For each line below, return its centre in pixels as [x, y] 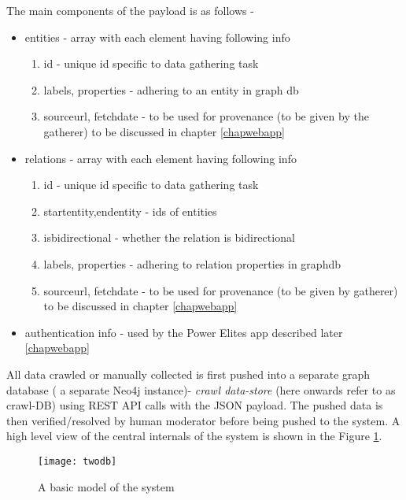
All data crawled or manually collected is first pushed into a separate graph [188, 374]
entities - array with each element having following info [157, 37]
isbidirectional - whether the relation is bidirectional [169, 237]
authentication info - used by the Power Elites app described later [184, 332]
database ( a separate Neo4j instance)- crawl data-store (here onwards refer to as [201, 389]
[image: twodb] [78, 461]
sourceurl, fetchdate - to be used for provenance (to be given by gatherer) [221, 290]
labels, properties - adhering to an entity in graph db [171, 89]
